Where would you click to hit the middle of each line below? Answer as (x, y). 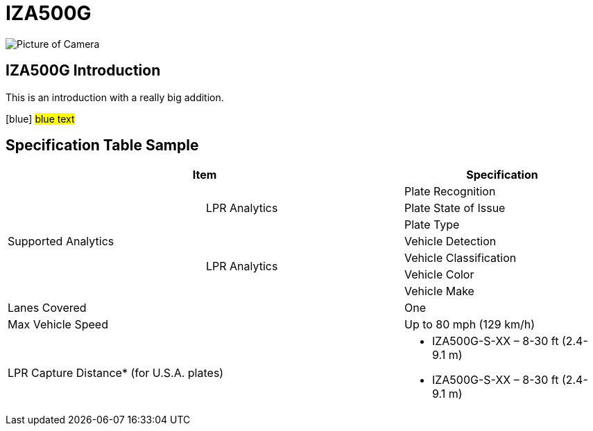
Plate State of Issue (455, 208)
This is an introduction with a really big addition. (115, 97)
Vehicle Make (439, 291)
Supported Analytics (61, 241)
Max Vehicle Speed (58, 325)
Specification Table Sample (102, 146)
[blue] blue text (40, 118)
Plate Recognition (450, 192)
